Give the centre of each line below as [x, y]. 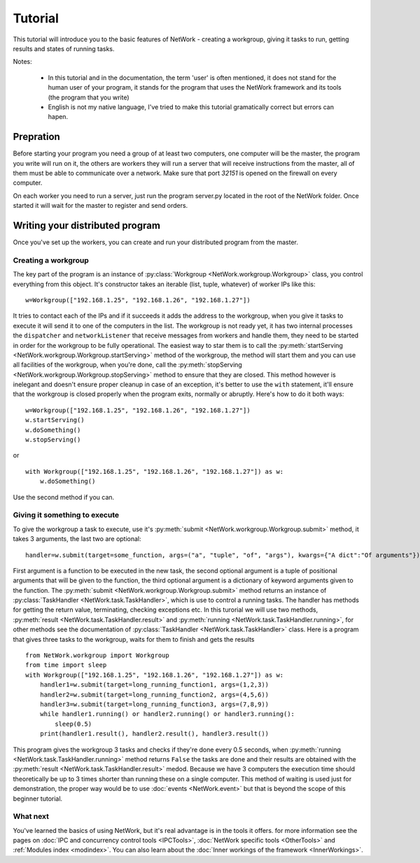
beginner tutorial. [38, 799]
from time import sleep [66, 665]
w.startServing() [55, 420]
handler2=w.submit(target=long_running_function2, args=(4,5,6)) [154, 694]
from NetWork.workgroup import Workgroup [97, 655]
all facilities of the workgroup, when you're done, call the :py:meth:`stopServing [128, 365]
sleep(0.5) [73, 724]
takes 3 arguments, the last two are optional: [77, 539]
